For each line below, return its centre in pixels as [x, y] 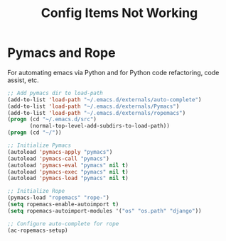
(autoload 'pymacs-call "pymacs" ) [59, 158]
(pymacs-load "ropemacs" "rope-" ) [59, 198]
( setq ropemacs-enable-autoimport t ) [63, 204]
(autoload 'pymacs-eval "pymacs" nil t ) [68, 165]
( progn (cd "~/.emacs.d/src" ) [52, 119]
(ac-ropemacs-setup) [38, 230]
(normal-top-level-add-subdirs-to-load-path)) [100, 126]
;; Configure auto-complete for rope [63, 224]
